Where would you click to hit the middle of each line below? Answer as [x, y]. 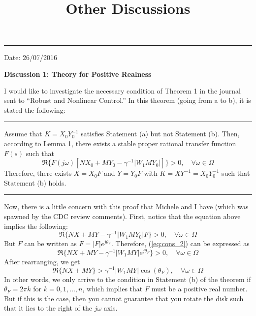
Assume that [23, 134]
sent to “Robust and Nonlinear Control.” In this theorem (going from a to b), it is [128, 100]
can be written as [50, 243]
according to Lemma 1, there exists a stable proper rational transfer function [120, 143]
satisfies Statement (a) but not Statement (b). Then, [160, 134]
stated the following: [35, 110]
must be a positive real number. [199, 289]
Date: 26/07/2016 [31, 57]
